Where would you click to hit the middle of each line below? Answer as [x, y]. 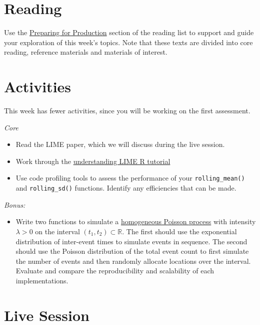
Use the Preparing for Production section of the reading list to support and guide [129, 32]
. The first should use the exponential [179, 231]
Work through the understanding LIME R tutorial [93, 161]
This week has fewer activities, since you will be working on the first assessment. [127, 111]
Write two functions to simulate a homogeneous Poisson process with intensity [136, 221]
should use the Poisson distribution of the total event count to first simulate [132, 251]
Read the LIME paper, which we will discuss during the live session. [120, 144]
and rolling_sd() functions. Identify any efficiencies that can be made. [126, 188]
